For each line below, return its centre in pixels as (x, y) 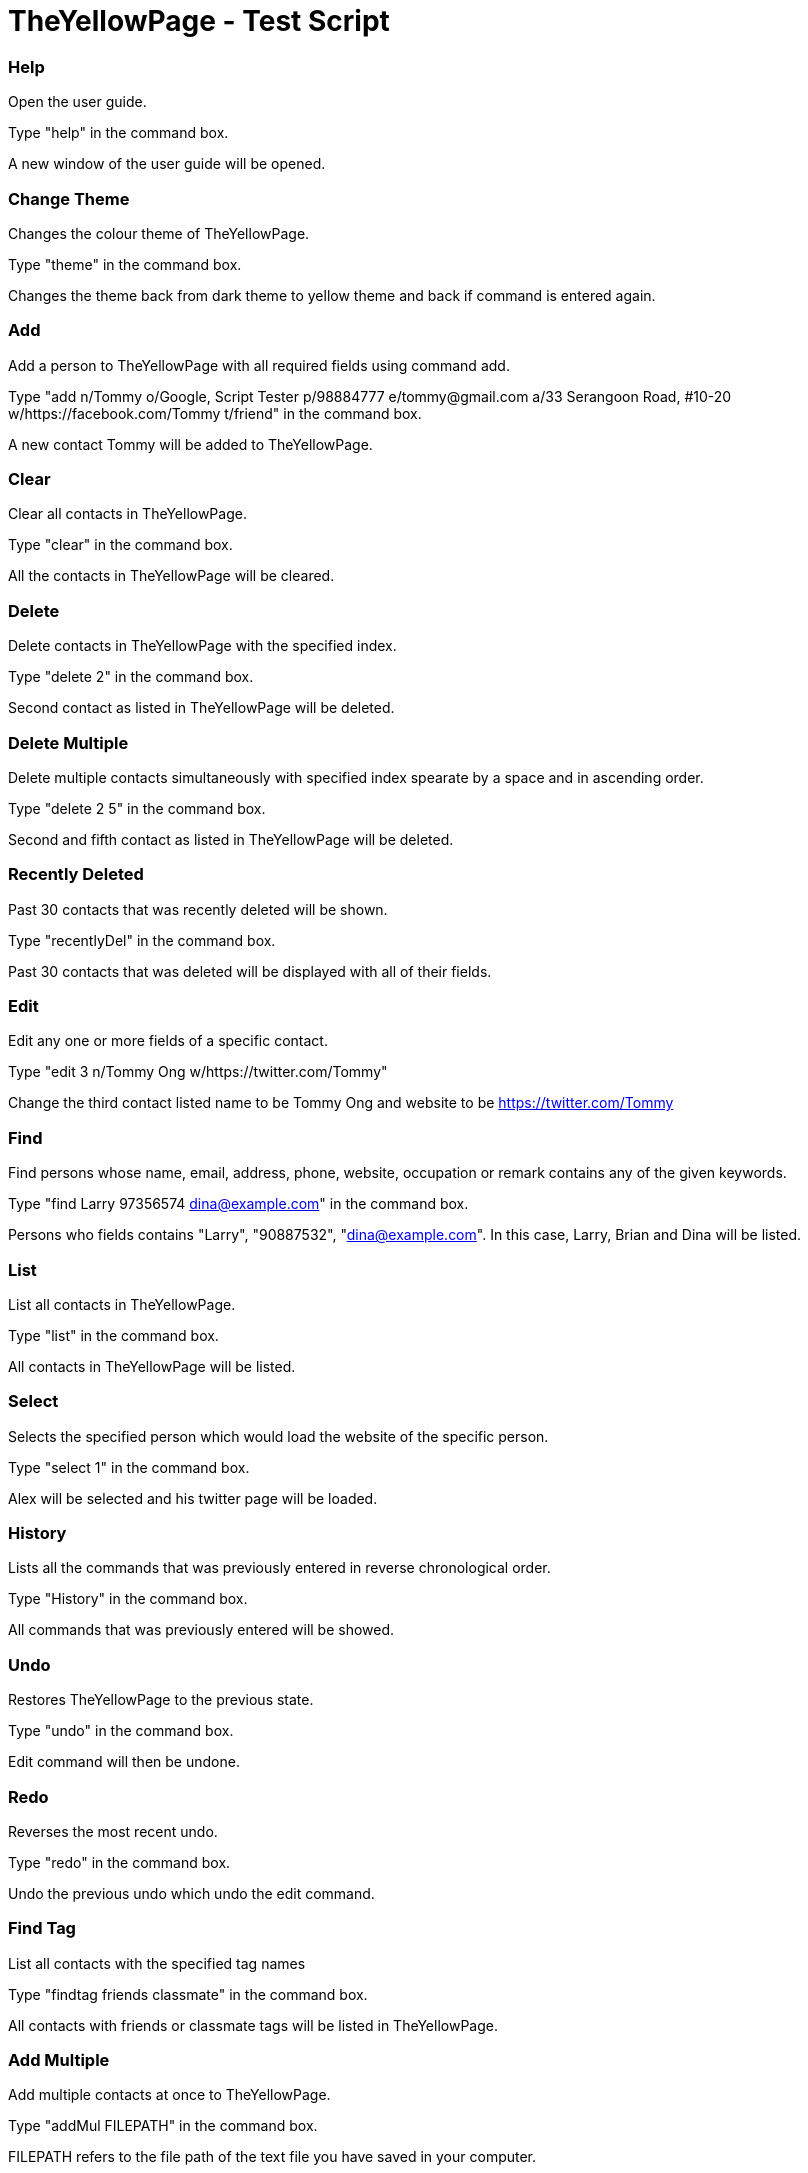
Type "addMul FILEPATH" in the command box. (163, 2126)
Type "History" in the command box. (128, 1599)
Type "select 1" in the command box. (129, 1467)
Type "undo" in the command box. (121, 1731)
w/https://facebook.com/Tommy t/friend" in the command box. (215, 413)
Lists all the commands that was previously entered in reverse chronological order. (279, 1568)
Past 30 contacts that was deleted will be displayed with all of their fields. (250, 971)
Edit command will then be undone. (124, 1762)
